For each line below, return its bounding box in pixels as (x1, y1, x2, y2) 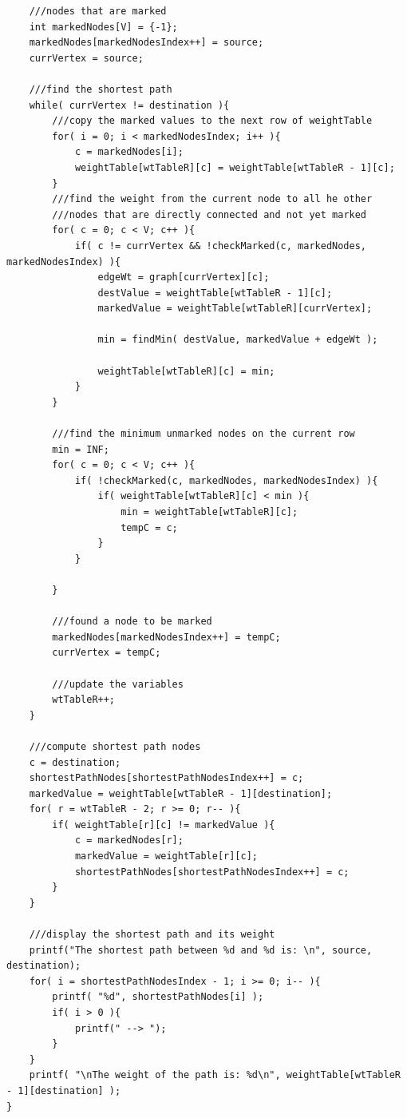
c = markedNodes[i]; (74, 146, 184, 158)
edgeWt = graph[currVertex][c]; (97, 272, 270, 283)
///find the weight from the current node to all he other (52, 193, 373, 205)
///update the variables (52, 678, 184, 690)
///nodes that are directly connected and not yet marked (52, 208, 367, 220)
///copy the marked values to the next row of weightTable (52, 115, 373, 127)
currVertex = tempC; (52, 647, 161, 659)
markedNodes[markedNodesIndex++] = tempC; (52, 631, 281, 643)
